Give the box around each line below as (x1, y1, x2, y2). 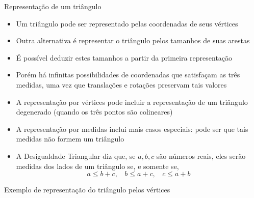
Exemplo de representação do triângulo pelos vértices (4, 184, 170, 195)
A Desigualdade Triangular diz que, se (16, 150, 136, 161)
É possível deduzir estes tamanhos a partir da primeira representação (16, 52, 233, 63)
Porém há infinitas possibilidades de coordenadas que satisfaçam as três (16, 69, 240, 80)
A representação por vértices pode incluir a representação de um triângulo (16, 96, 248, 107)
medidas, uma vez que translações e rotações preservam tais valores (16, 79, 227, 90)
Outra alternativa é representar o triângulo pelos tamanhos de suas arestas (16, 35, 250, 46)
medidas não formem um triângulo (16, 133, 124, 144)
